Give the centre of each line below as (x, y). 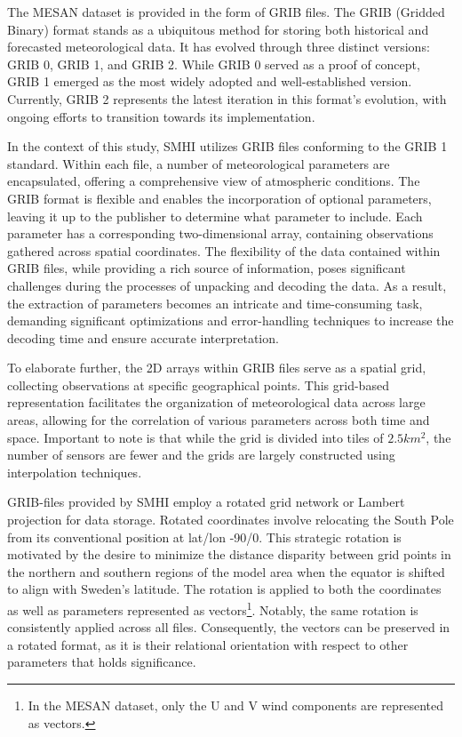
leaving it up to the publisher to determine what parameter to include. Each (215, 216)
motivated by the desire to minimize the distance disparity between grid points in (229, 554)
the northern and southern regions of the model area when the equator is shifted (226, 571)
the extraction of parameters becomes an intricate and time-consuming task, (215, 303)
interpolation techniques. (75, 472)
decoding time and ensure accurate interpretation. (143, 337)
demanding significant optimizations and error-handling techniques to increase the (231, 320)
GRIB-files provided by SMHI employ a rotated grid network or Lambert (206, 502)
